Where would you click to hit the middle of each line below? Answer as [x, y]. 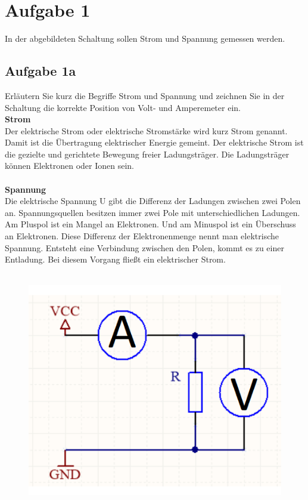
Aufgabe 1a [41, 71]
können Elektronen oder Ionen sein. [69, 166]
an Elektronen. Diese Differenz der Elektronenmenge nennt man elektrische [142, 236]
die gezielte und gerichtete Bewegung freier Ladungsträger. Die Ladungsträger [147, 154]
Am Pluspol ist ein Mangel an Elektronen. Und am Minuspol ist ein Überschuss [150, 224]
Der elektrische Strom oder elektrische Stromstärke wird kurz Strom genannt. [146, 130]
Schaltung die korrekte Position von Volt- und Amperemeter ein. [123, 107]
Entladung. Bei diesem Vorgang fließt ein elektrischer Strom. [115, 259]
